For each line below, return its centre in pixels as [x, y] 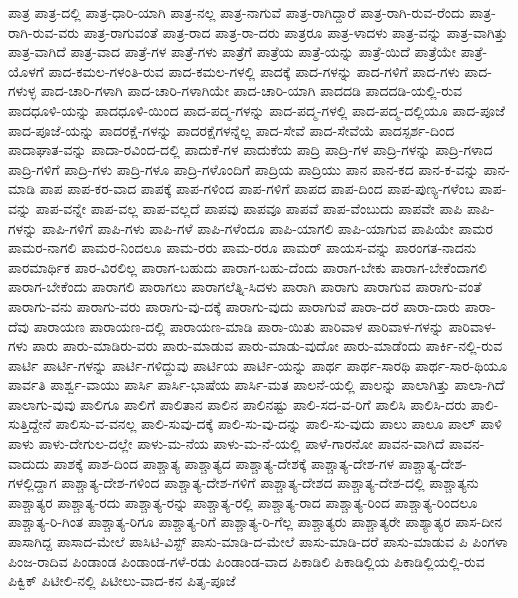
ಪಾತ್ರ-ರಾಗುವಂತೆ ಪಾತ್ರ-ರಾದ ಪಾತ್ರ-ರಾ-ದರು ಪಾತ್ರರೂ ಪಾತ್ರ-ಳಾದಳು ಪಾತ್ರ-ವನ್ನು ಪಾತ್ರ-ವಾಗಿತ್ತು [295, 31]
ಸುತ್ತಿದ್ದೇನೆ [30, 423]
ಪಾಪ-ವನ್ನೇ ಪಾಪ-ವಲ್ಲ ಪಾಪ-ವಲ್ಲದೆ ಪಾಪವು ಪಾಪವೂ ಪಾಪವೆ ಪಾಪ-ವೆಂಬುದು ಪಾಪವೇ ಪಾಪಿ [249, 207]
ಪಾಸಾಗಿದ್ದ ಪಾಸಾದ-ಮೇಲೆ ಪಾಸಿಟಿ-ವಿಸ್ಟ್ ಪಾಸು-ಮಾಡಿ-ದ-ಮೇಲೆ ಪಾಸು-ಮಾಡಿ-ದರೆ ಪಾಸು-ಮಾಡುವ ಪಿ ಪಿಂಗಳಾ [258, 541]
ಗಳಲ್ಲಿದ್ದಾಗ [32, 482]
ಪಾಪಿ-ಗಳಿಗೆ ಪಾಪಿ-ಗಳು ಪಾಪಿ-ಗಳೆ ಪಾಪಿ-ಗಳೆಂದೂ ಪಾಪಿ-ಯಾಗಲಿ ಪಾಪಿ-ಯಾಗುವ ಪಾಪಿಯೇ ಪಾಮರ [267, 227]
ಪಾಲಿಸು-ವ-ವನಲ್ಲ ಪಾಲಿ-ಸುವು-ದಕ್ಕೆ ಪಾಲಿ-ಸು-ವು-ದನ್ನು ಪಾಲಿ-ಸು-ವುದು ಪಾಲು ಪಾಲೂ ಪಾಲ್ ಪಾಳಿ [278, 423]
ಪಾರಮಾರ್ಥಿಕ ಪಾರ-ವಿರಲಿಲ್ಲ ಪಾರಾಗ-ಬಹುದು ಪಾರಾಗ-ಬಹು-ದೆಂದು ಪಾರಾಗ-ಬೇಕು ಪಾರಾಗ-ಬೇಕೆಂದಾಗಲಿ [247, 266]
